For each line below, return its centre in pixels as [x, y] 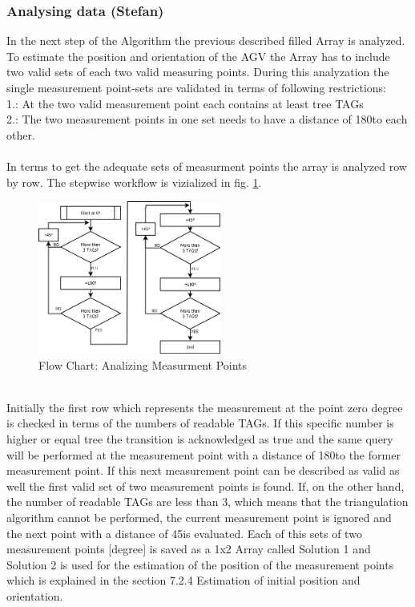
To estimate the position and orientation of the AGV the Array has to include [198, 56]
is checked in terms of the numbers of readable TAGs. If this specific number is [200, 423]
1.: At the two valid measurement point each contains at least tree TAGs [185, 103]
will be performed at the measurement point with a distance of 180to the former [203, 454]
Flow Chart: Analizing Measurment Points [143, 364]
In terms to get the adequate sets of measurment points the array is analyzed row [207, 166]
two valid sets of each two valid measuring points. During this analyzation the [198, 72]
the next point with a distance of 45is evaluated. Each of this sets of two [184, 533]
